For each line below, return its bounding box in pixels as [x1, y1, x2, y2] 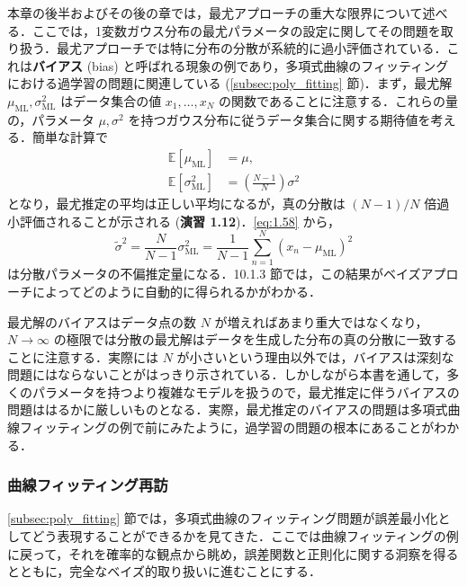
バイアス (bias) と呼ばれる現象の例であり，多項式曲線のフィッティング [32, 56, 449, 75]
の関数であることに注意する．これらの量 [219, 91, 458, 110]
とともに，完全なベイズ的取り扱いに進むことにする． [7, 562, 322, 581]
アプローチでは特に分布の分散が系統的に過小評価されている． [81, 39, 447, 58]
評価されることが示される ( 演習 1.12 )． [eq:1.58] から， [19, 211, 340, 230]
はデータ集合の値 [60, 91, 162, 110]
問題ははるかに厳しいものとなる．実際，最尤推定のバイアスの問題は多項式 [7, 400, 448, 419]
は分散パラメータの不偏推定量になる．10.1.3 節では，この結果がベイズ [7, 264, 421, 283]
